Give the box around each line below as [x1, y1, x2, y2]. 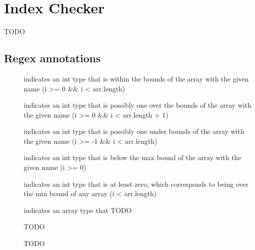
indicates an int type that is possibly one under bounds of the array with [24, 126, 244, 136]
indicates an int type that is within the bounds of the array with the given [24, 73, 249, 83]
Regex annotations [4, 50, 101, 66]
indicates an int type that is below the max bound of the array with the [24, 152, 241, 163]
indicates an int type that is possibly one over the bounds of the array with [24, 100, 252, 110]
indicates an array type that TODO [24, 205, 132, 215]
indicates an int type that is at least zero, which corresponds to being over [24, 178, 249, 189]
